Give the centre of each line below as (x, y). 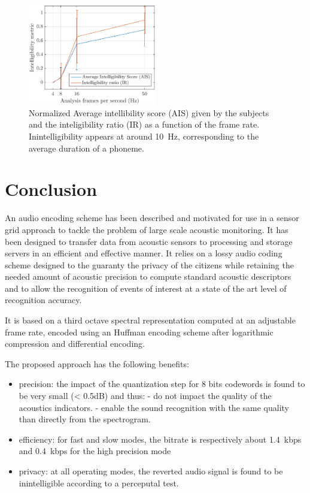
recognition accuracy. (43, 300)
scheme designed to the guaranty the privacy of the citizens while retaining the (149, 264)
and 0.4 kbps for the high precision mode (95, 451)
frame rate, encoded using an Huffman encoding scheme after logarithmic (139, 332)
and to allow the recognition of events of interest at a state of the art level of (146, 288)
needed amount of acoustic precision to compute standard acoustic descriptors (148, 276)
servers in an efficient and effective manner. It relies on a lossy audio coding (144, 253)
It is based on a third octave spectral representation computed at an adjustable (150, 320)
